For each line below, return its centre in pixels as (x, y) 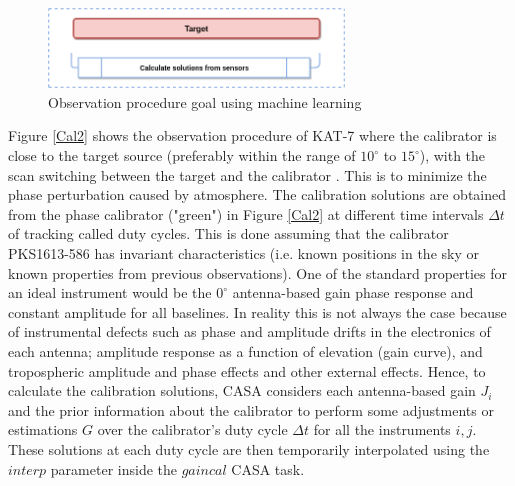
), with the (452, 155)
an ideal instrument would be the (110, 292)
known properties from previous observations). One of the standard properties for (258, 272)
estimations (43, 429)
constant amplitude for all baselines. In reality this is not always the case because (257, 311)
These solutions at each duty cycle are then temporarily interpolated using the (249, 448)
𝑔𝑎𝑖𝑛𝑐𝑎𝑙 (204, 470)
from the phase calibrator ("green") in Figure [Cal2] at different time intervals (246, 213)
